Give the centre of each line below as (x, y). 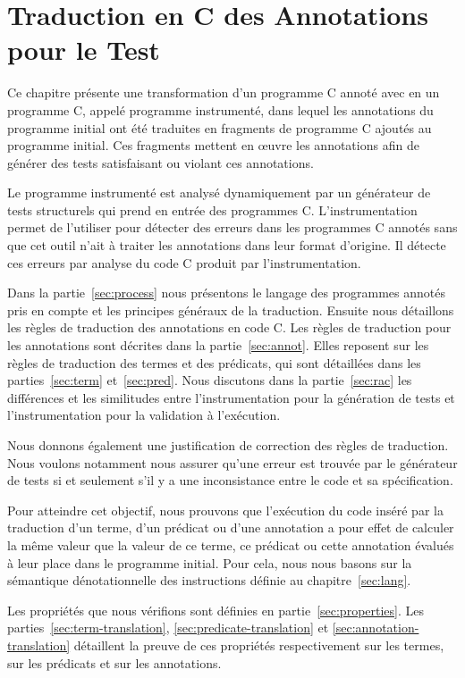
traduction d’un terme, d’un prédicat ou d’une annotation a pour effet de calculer (231, 527)
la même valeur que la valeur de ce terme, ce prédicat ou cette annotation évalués (231, 544)
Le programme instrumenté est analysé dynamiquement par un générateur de (219, 193)
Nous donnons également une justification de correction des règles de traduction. (228, 445)
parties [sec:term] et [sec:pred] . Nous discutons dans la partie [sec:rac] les (210, 380)
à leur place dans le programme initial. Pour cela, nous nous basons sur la (210, 562)
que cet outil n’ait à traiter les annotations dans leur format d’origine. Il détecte (227, 245)
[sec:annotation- (376, 628)
